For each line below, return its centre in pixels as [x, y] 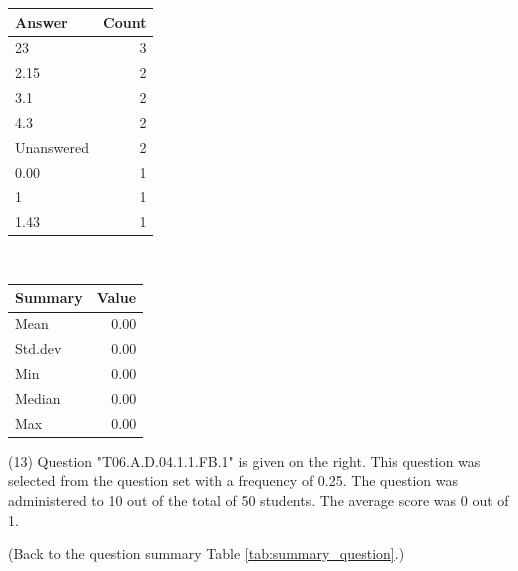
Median [38, 397]
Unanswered [52, 146]
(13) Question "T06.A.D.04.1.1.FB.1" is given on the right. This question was [244, 460]
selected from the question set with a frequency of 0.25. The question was [233, 480]
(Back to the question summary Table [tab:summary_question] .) [206, 553]
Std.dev [38, 348]
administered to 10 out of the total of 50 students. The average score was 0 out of [258, 499]
